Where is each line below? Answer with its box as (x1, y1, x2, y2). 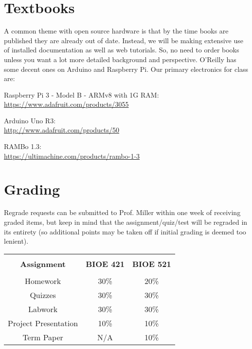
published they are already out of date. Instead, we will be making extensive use (4, 35, 243, 45)
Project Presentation (8, 317, 78, 329)
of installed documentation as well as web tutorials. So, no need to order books (4, 45, 239, 55)
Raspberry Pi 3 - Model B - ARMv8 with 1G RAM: (4, 89, 159, 100)
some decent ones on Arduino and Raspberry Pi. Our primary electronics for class (4, 64, 249, 74)
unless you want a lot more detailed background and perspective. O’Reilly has (4, 54, 236, 64)
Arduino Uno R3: (4, 115, 56, 125)
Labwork (28, 303, 58, 315)
